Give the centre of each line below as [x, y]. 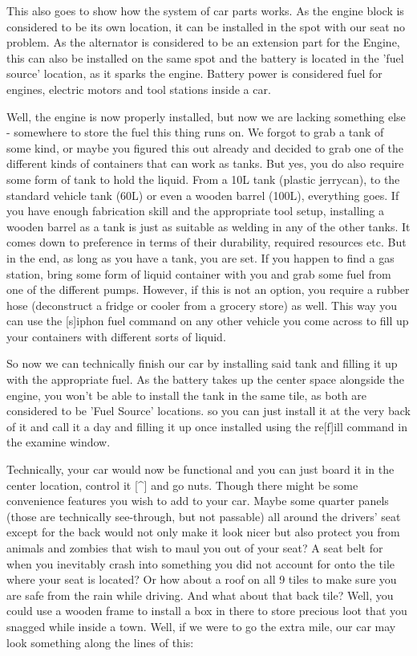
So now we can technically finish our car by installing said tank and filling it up [202, 363]
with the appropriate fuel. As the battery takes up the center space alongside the [205, 379]
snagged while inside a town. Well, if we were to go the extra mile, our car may [201, 626]
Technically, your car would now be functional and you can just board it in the [200, 469]
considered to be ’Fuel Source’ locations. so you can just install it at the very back [208, 411]
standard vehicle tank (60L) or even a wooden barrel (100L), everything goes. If [203, 195]
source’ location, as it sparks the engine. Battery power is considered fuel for [194, 73]
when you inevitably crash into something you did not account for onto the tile [201, 563]
